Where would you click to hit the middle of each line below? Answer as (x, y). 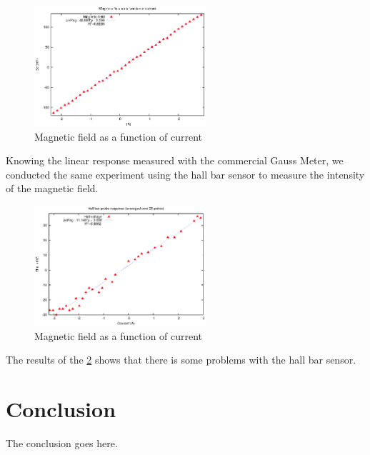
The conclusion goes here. (62, 442)
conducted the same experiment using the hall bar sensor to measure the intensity (185, 174)
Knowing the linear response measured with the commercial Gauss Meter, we (175, 160)
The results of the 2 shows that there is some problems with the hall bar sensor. (181, 360)
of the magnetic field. (52, 188)
